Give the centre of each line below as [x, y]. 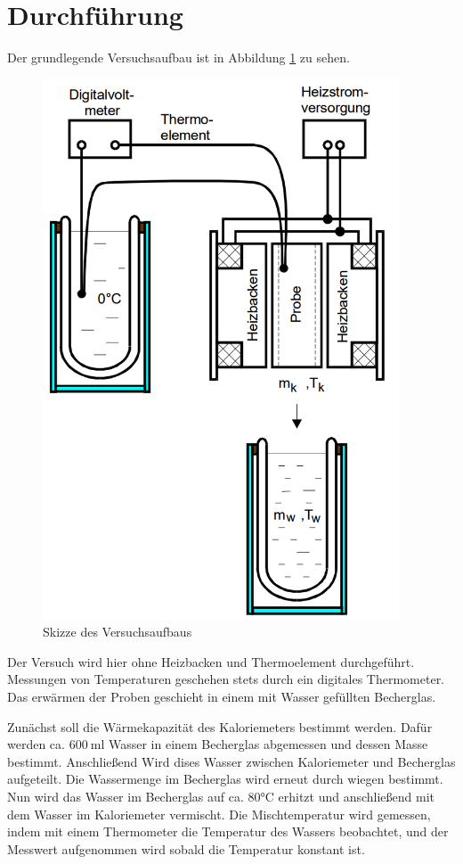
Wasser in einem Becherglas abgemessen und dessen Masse [268, 744]
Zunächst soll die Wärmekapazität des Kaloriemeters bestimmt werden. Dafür [220, 726]
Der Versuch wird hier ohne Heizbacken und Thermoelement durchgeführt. [211, 661]
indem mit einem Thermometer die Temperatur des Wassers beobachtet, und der [228, 831]
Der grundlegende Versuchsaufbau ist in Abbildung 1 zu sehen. [179, 58]
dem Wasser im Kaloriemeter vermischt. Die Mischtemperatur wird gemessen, [219, 814]
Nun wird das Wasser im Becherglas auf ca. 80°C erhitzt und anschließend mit [221, 796]
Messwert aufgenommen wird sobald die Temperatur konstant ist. [186, 848]
